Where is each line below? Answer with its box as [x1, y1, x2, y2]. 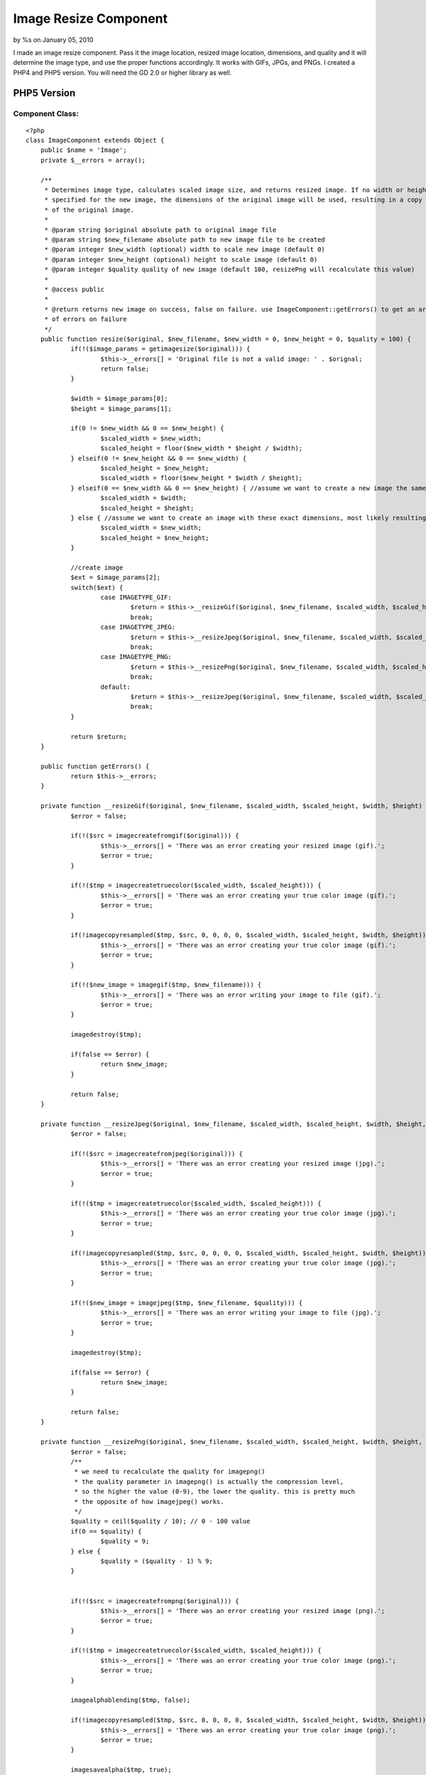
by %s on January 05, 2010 [13, 35, 94, 44]
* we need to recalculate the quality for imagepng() [74, 1468, 266, 1476]
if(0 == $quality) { [70, 1527, 142, 1535]
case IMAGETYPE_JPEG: [100, 623, 176, 631]
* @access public [44, 285, 105, 293]
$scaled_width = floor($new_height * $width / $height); [100, 474, 303, 482]
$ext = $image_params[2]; [70, 574, 161, 581]
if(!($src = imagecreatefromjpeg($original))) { [70, 1149, 243, 1157]
